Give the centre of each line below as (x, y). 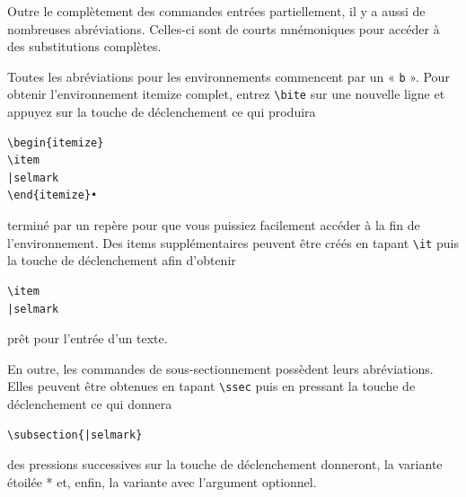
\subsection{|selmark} (75, 435)
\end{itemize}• (53, 195)
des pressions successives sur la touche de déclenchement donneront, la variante (225, 464)
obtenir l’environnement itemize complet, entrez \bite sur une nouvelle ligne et (226, 94)
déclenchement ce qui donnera (90, 403)
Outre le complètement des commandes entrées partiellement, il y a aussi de (216, 11)
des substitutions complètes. (84, 46)
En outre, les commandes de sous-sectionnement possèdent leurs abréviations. (220, 368)
